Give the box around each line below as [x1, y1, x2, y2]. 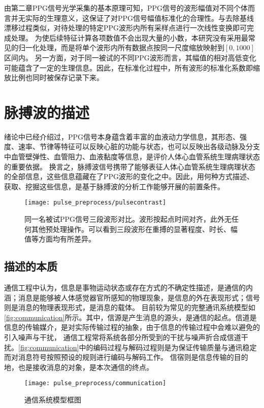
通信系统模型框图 [24, 394, 81, 405]
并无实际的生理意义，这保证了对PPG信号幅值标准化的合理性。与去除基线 [11, 12, 254, 23]
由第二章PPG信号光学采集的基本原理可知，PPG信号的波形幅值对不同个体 [4, 3, 248, 13]
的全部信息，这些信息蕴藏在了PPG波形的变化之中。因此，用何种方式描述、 [4, 171, 254, 182]
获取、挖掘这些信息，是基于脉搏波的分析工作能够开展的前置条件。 [4, 181, 224, 191]
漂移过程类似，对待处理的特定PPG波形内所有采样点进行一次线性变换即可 [4, 22, 247, 33]
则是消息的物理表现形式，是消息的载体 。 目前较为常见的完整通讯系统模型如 [4, 302, 255, 313]
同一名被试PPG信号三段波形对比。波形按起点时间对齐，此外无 [24, 214, 232, 224]
